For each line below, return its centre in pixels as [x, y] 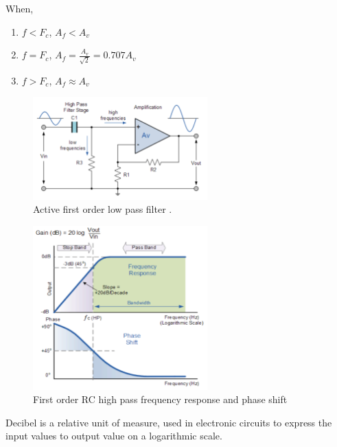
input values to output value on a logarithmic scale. [114, 436]
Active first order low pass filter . [103, 209]
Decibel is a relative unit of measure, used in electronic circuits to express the [169, 422]
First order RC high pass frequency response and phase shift [160, 399]
